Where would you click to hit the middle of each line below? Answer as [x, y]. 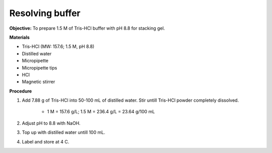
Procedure [21, 91]
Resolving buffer [45, 13]
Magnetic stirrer [39, 82]
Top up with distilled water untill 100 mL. [63, 132]
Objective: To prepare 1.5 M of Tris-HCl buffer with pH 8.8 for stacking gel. [87, 28]
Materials [19, 37]
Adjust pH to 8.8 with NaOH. [51, 123]
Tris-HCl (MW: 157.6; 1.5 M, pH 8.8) [58, 47]
